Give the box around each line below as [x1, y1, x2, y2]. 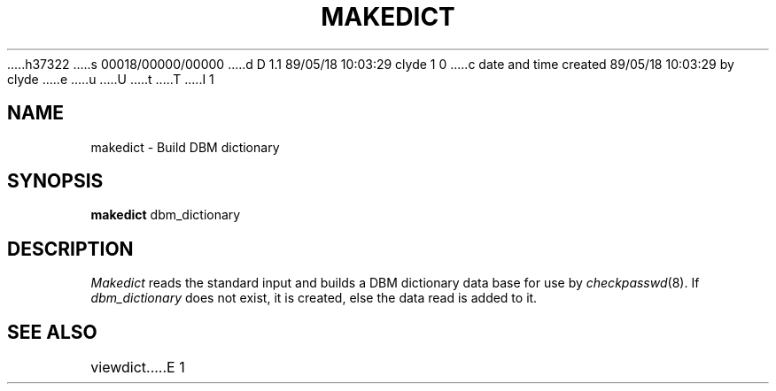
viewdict [90, 358, 147, 377]
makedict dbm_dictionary [90, 207, 241, 223]
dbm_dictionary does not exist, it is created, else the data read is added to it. [90, 290, 538, 306]
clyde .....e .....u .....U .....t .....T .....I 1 [7, 71, 214, 87]
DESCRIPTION [7, 237, 134, 260]
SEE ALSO [7, 320, 97, 343]
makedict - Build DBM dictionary [90, 139, 280, 155]
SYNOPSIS [7, 170, 104, 193]
